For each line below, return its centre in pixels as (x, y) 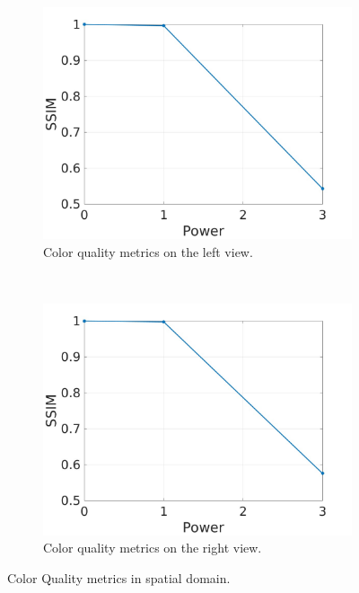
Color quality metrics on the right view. (153, 548)
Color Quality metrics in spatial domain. (119, 577)
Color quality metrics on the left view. (148, 251)
